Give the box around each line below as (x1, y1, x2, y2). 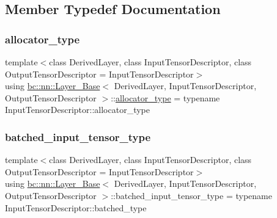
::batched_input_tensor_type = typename (111, 189, 272, 202)
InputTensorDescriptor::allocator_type (5, 103, 150, 116)
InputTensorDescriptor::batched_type (5, 201, 147, 214)
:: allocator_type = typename (111, 91, 220, 104)
